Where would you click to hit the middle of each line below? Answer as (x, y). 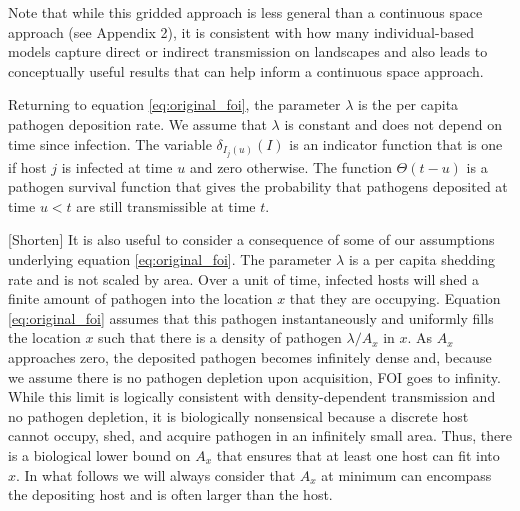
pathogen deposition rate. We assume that (137, 123)
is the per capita (408, 104)
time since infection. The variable (110, 143)
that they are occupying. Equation (395, 298)
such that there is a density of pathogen (220, 337)
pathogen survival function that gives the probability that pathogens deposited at (258, 186)
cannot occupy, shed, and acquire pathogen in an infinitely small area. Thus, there (260, 435)
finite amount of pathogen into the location (140, 298)
